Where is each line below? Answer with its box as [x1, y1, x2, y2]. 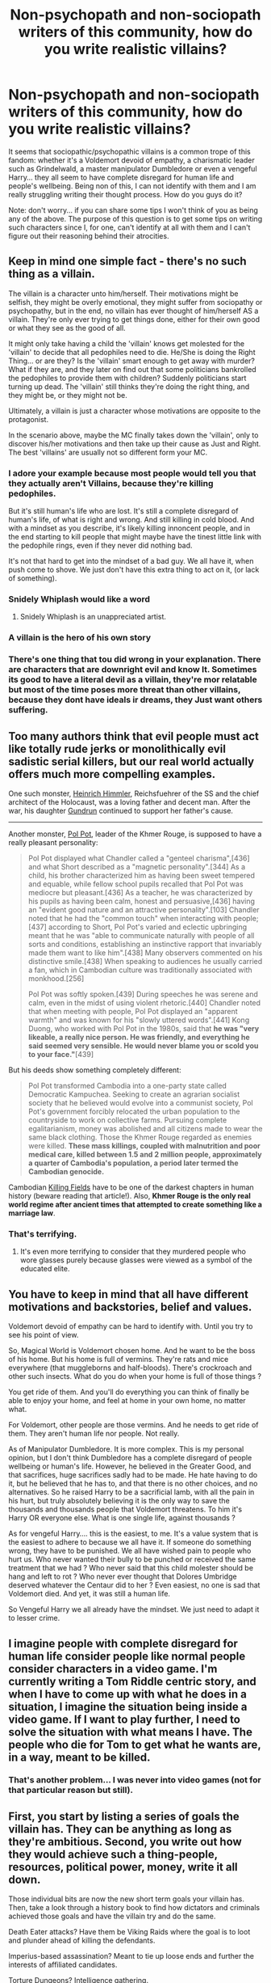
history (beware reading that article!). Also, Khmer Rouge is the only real [8, 1191, 252, 1200]
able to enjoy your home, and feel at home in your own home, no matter [8, 1396, 246, 1406]
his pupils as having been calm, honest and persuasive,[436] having [27, 896, 256, 906]
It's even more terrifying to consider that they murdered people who [19, 1247, 246, 1257]
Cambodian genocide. [27, 1167, 105, 1176]
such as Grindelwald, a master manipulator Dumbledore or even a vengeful [8, 163, 257, 173]
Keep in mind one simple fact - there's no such [8, 255, 248, 268]
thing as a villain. [8, 267, 95, 281]
